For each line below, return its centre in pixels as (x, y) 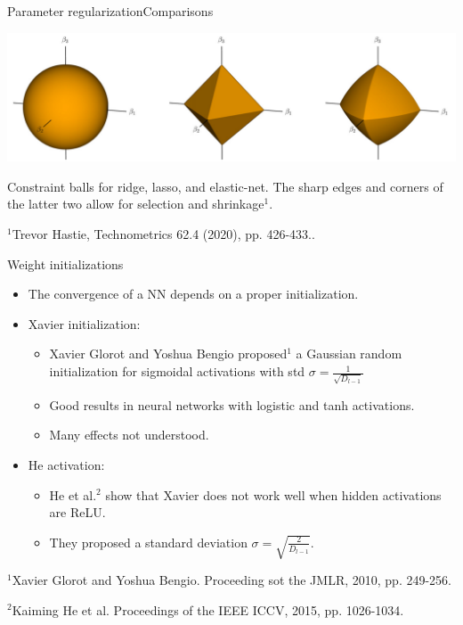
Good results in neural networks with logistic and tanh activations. (232, 404)
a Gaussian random (349, 354)
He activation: (66, 464)
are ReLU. (77, 512)
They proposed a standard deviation (148, 542)
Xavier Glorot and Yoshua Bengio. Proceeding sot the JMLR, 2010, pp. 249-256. (231, 579)
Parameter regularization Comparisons (110, 11)
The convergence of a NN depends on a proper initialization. (193, 294)
